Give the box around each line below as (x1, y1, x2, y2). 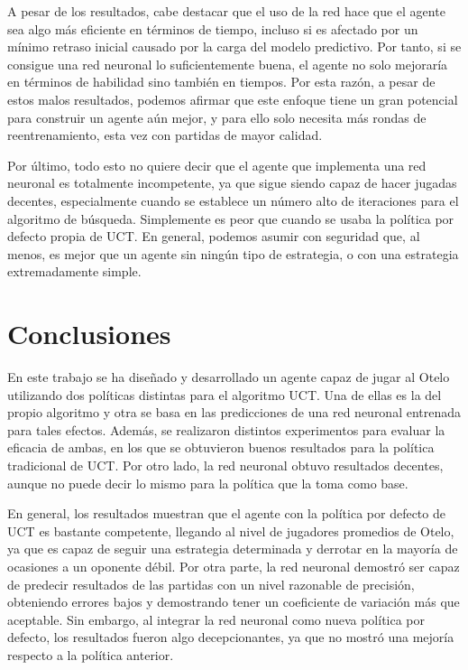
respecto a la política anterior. (7, 645, 174, 664)
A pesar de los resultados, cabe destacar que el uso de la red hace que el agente (7, 2, 445, 20)
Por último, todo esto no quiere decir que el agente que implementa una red (7, 155, 427, 174)
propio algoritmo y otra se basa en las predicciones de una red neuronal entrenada (7, 403, 462, 422)
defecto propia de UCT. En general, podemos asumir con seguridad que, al (7, 227, 420, 246)
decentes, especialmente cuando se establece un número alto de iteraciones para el (7, 191, 459, 209)
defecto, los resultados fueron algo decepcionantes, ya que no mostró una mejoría (7, 628, 454, 647)
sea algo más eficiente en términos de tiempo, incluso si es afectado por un (7, 19, 418, 38)
